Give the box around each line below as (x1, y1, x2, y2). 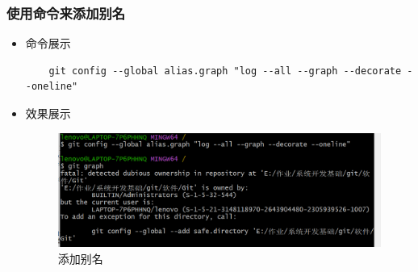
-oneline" (25, 81, 78, 93)
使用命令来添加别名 (6, 2, 126, 23)
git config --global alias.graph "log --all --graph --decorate (48, 65, 402, 77)
